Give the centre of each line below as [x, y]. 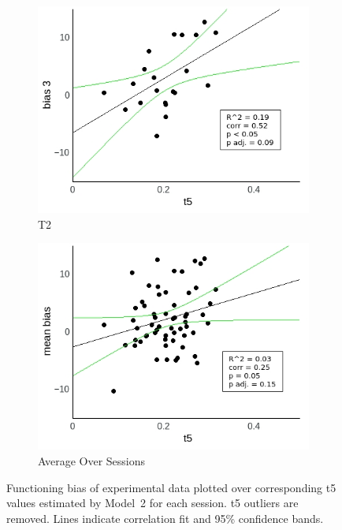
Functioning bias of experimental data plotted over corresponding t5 [171, 487]
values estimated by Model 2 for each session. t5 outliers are [152, 503]
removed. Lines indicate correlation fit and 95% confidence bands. [165, 518]
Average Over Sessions [92, 460]
